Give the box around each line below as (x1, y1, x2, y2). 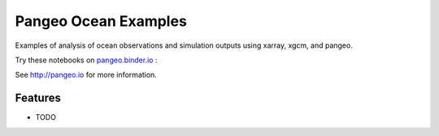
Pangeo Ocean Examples (15, 12, 187, 30)
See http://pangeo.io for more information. (15, 70, 158, 80)
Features (15, 91, 61, 105)
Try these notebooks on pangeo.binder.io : (15, 55, 158, 65)
